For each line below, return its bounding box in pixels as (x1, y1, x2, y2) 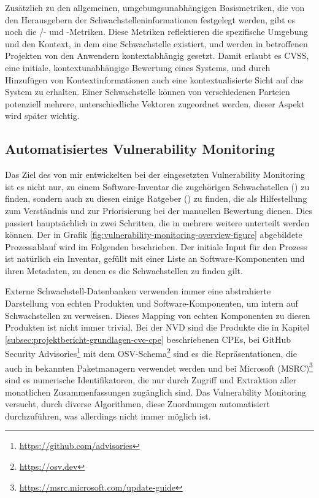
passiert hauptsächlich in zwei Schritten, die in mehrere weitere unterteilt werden (5, 216, 310, 229)
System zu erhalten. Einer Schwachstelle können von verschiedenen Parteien (5, 85, 290, 98)
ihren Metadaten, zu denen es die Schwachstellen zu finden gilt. (5, 264, 243, 277)
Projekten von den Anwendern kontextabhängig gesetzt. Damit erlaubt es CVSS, (5, 49, 309, 62)
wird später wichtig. (5, 109, 80, 122)
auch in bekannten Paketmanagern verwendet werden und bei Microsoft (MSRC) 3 (5, 359, 313, 374)
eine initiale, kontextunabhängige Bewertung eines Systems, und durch (5, 61, 271, 74)
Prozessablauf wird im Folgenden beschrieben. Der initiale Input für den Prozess (5, 240, 307, 253)
